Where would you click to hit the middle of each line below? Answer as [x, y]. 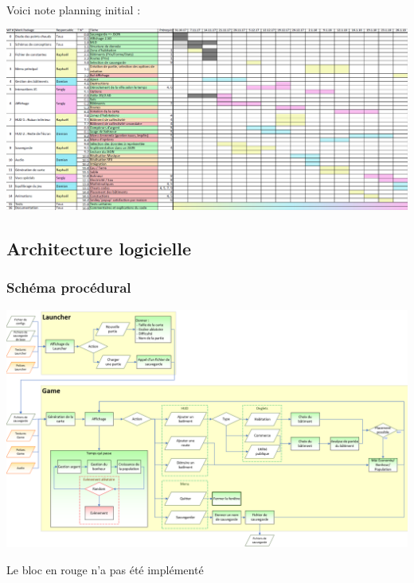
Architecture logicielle [99, 249]
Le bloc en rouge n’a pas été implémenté [105, 569]
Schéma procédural [69, 288]
